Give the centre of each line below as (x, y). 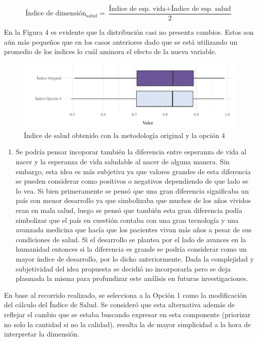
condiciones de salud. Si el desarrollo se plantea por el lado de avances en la (131, 239)
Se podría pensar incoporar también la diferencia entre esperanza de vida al (131, 152)
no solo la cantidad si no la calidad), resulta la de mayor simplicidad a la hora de (128, 324)
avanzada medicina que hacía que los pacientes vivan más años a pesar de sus (133, 230)
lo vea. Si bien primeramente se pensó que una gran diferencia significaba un (132, 190)
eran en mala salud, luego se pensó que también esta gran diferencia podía (129, 210)
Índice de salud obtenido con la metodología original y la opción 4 (125, 135)
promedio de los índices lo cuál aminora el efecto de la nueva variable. (110, 51)
